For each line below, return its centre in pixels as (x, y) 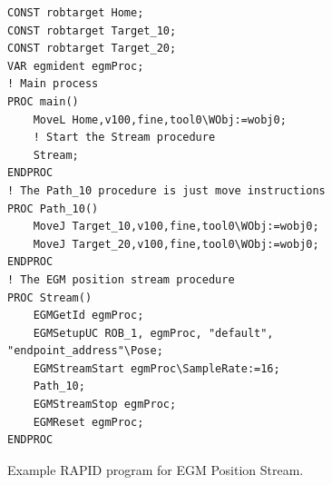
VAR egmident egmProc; (76, 66)
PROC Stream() (50, 297)
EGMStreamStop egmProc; (105, 405)
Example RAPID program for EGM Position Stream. (156, 469)
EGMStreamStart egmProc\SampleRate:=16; (156, 368)
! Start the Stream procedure (124, 138)
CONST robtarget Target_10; (92, 30)
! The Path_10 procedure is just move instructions (166, 190)
